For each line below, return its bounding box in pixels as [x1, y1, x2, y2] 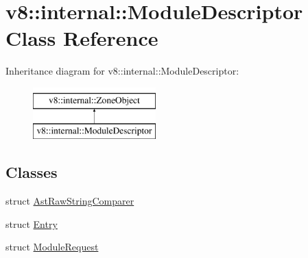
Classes [5, 162, 58, 183]
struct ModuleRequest [5, 240, 99, 254]
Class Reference [5, 24, 158, 52]
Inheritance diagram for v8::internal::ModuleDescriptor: [5, 64, 239, 78]
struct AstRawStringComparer [5, 194, 134, 208]
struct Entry [5, 216, 58, 231]
